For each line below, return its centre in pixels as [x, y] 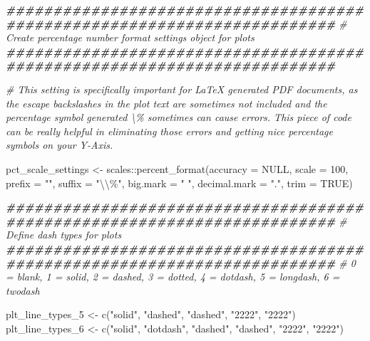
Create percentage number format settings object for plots [130, 37]
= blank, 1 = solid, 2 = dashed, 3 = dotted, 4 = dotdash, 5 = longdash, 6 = [173, 277]
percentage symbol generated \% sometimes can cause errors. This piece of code [179, 117]
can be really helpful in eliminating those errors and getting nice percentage [169, 131]
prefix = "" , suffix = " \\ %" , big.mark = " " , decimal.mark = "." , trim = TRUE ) [179, 183]
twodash [23, 290]
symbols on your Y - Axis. [60, 145]
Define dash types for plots [64, 235]
